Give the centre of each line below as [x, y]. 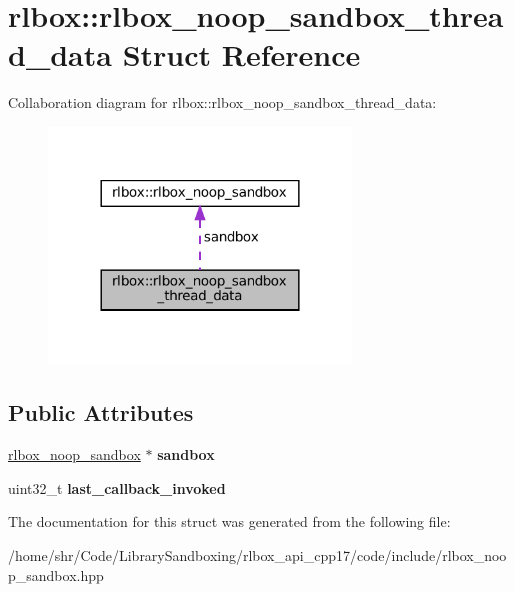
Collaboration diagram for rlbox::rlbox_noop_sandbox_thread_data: [222, 102]
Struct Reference [241, 54]
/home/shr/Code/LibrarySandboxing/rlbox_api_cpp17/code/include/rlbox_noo [257, 554]
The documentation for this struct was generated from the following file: [229, 521]
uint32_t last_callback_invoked [117, 487]
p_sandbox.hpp [56, 574]
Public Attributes [101, 412]
